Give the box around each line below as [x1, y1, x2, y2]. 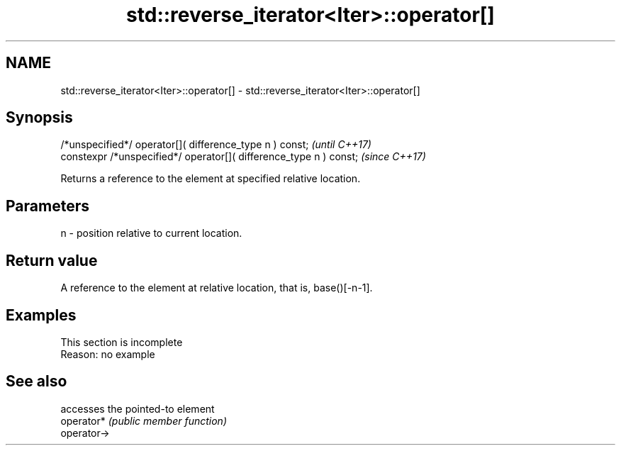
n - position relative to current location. [60, 227, 242, 240]
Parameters [6, 196, 89, 215]
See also [6, 372, 67, 391]
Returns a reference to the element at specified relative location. [60, 172, 361, 185]
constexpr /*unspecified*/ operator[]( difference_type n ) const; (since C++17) [60, 150, 426, 163]
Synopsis [6, 108, 73, 127]
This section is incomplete [60, 335, 183, 348]
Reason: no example [60, 347, 155, 360]
